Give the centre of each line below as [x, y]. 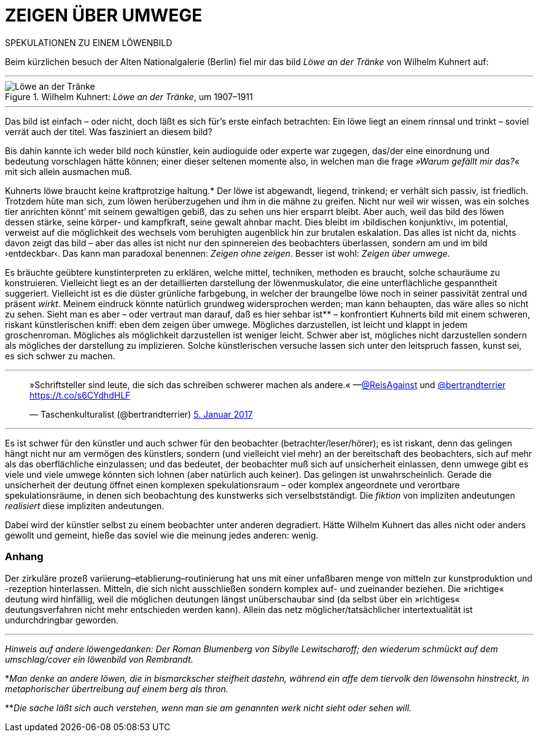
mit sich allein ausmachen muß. [69, 171]
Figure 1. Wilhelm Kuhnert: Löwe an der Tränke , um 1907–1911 [129, 96]
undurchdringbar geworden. [62, 620]
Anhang [24, 557]
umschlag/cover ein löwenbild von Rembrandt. [99, 659]
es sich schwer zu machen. [60, 356]
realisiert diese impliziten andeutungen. [85, 505]
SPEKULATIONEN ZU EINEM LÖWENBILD [89, 42]
